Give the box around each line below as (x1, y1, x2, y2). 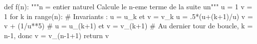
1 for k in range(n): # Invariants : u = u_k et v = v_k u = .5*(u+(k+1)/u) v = (4, 11, 253, 21)
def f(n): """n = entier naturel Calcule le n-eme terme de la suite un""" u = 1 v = (4, 1, 253, 11)
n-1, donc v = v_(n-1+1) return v (4, 30, 109, 40)
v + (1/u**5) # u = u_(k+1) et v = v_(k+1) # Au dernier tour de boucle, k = (4, 21, 253, 31)
